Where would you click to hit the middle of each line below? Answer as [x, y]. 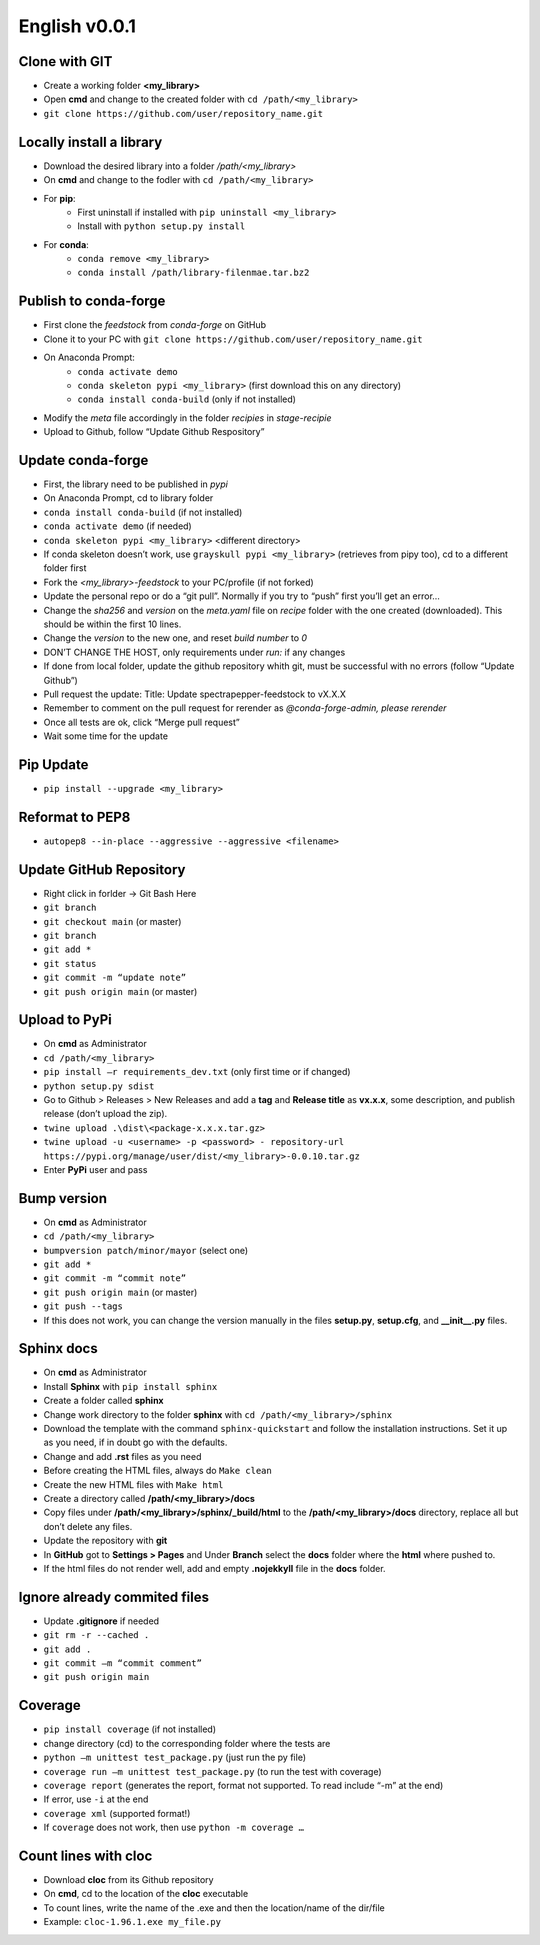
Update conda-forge [83, 460]
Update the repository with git [105, 1541]
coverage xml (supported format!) [117, 1813]
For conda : [66, 244]
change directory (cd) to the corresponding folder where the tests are [187, 1743]
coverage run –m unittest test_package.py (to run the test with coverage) [212, 1771]
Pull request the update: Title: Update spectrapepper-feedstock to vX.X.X [195, 694]
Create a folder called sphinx [103, 1401]
